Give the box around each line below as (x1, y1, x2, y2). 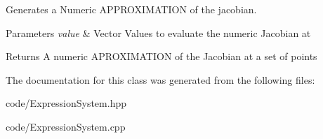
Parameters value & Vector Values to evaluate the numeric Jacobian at (6, 25, 311, 40)
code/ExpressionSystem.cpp (6, 119, 126, 133)
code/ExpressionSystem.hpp (6, 96, 126, 110)
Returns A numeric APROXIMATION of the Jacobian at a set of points (6, 49, 317, 64)
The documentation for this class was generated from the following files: (6, 72, 315, 87)
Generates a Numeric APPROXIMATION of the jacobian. (6, 2, 257, 16)
